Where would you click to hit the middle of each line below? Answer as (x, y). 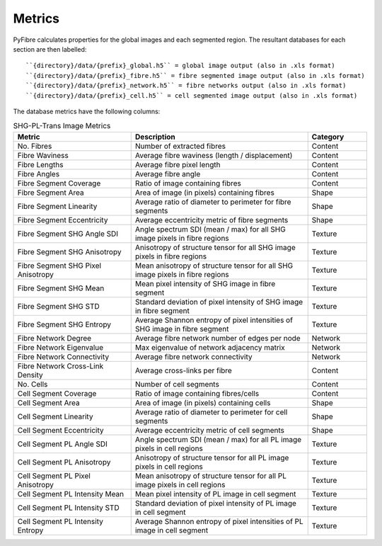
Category (328, 137)
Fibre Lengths (40, 164)
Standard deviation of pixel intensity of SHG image (219, 302)
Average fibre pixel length (178, 164)
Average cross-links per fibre (184, 370)
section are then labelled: (50, 49)
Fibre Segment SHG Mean (61, 288)
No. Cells (33, 384)
